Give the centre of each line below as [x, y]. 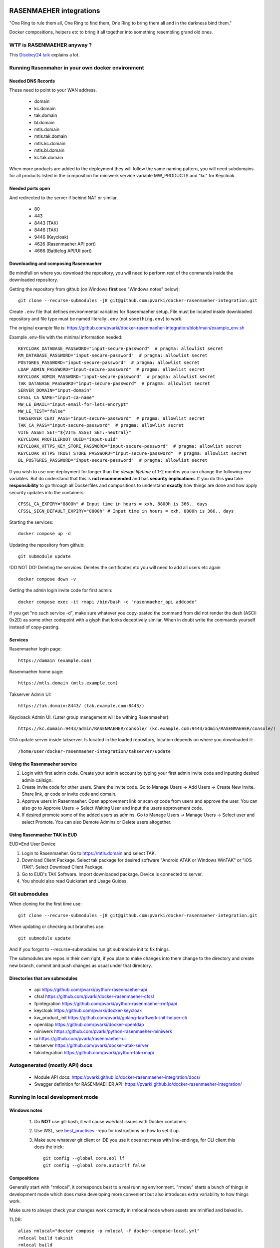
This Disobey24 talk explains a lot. [44, 55]
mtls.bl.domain [49, 150]
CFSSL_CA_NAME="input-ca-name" [56, 397]
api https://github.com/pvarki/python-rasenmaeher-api [91, 990]
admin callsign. [37, 780]
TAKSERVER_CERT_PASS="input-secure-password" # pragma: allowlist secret [112, 418]
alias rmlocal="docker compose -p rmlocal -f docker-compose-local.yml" [109, 1231]
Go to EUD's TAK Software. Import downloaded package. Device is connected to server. [112, 874]
